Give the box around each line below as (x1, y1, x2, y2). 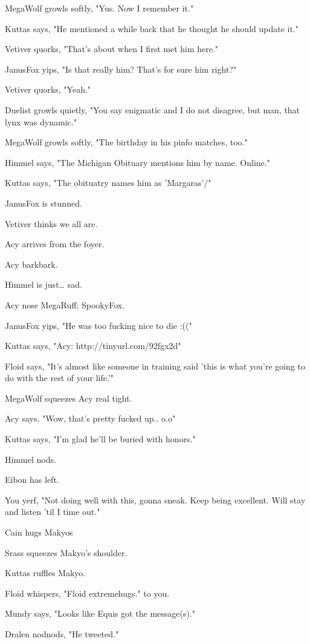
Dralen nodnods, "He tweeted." (5, 628, 119, 640)
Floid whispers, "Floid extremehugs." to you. (5, 586, 170, 599)
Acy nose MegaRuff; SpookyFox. (5, 298, 125, 311)
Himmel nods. (5, 453, 56, 465)
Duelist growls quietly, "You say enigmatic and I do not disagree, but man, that (5, 103, 300, 116)
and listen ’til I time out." (5, 505, 100, 518)
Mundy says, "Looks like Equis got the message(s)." (5, 607, 196, 620)
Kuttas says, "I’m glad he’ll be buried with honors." (5, 433, 196, 445)
